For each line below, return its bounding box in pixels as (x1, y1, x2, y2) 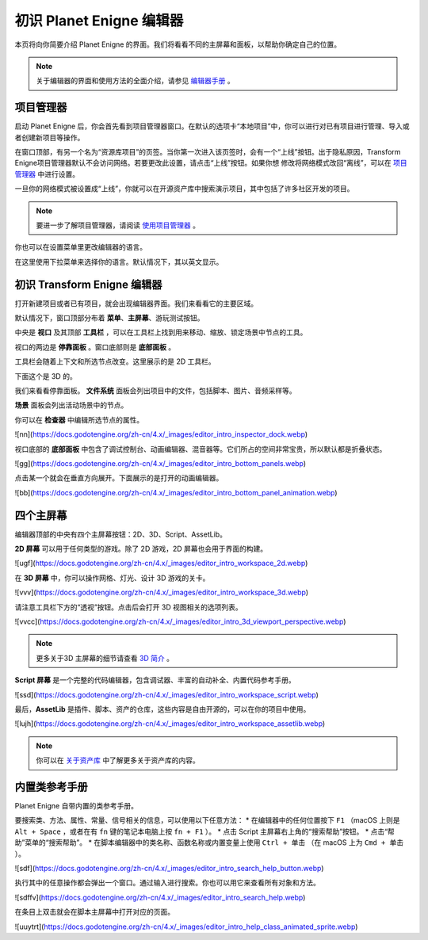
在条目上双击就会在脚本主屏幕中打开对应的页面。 (14, 908, 174, 917)
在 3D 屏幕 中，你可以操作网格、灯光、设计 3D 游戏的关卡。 (14, 573, 210, 583)
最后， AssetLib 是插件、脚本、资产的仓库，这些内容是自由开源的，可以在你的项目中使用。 (14, 704, 311, 713)
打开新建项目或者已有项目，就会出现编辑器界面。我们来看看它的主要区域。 (14, 298, 258, 308)
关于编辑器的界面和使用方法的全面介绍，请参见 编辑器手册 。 (36, 76, 235, 86)
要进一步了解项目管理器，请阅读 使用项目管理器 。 (36, 220, 200, 230)
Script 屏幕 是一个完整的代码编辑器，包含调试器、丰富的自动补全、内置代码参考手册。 (14, 675, 296, 685)
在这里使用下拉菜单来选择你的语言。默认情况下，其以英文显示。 (14, 257, 224, 266)
